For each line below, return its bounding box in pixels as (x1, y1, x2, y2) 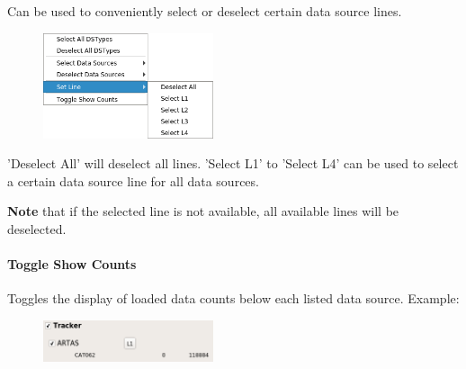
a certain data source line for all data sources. (7, 171, 259, 190)
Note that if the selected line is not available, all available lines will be (7, 202, 399, 220)
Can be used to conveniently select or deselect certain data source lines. (7, 2, 402, 20)
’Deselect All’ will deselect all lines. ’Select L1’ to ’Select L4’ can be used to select (7, 154, 459, 173)
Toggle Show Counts (7, 255, 137, 274)
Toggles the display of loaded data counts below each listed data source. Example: (7, 289, 460, 308)
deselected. (7, 219, 67, 238)
